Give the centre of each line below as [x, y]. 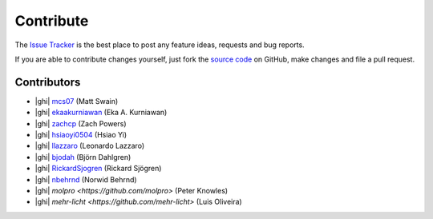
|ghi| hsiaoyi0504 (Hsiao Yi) [81, 135]
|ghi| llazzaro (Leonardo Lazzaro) [89, 146]
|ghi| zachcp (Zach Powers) [81, 123]
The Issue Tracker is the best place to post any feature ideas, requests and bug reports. [160, 45]
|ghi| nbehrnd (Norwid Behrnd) [86, 179]
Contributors [48, 82]
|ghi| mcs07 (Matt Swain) [77, 101]
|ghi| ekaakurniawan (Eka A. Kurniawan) [101, 113]
